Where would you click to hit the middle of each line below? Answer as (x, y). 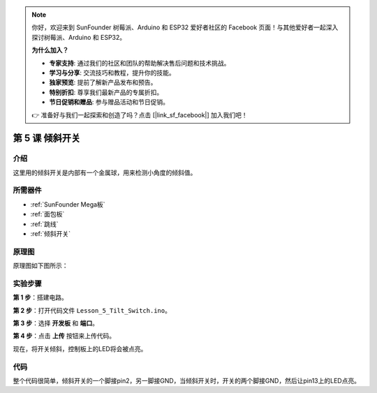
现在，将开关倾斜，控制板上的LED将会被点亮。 (80, 348)
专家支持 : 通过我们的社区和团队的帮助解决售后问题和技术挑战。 (140, 63)
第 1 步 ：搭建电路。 (40, 297)
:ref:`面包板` (47, 214)
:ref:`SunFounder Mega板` (68, 204)
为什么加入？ (50, 50)
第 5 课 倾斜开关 (46, 139)
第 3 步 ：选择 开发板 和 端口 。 (56, 323)
